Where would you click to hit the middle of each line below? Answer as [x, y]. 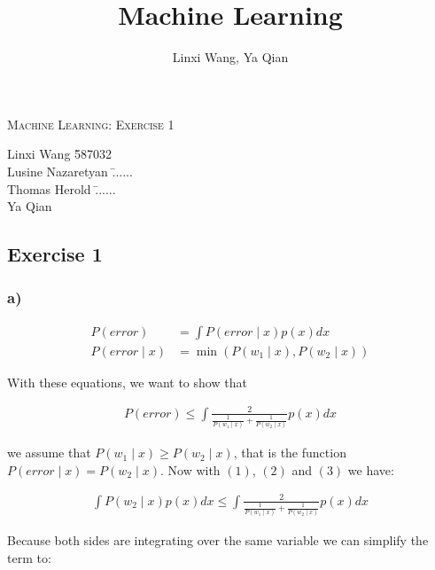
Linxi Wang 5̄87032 [60, 154]
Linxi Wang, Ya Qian [230, 57]
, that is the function [290, 453]
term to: [29, 557]
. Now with [190, 469]
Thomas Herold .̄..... [62, 188]
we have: [371, 469]
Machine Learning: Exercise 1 [91, 124]
